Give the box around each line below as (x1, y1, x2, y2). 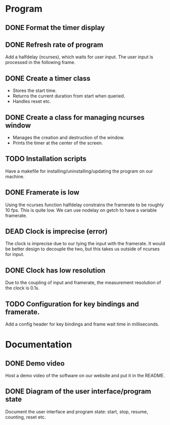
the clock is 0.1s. (5, 285, 40, 291)
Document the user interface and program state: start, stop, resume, (5, 408, 148, 414)
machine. (5, 173, 25, 179)
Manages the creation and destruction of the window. (12, 135, 125, 141)
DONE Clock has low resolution (5, 266, 106, 275)
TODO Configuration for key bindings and (5, 300, 139, 308)
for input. (5, 251, 24, 257)
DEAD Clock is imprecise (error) (5, 227, 108, 236)
